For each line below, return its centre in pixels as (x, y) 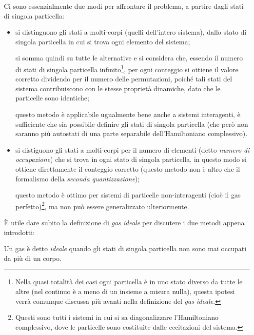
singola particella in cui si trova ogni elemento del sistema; (103, 41)
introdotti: (20, 232)
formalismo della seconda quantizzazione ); (78, 178)
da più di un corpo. (33, 258)
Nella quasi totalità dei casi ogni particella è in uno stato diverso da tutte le (129, 282)
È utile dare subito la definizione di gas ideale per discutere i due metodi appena (124, 222)
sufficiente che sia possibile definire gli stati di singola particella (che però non (132, 124)
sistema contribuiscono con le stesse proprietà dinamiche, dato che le (118, 88)
